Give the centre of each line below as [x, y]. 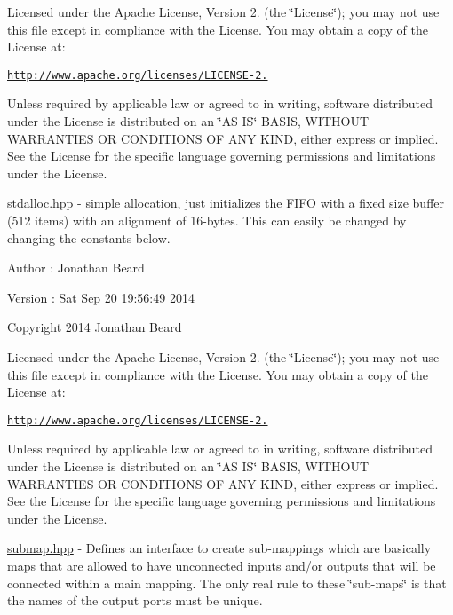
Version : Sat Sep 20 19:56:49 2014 [101, 297]
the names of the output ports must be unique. [135, 600]
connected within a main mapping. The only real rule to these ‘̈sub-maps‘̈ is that [227, 583]
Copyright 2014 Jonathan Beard [95, 327]
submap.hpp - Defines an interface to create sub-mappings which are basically [219, 548]
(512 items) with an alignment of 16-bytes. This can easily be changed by [207, 220]
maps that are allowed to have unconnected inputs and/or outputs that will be [222, 565]
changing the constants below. [89, 237]
